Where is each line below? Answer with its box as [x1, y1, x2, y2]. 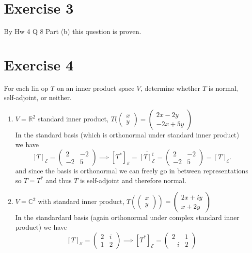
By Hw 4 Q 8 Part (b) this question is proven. [4, 26, 142, 36]
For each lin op [4, 83, 48, 93]
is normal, [208, 83, 238, 93]
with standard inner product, [38, 196, 125, 206]
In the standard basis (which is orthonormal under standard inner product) [15, 130, 239, 140]
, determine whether [141, 83, 200, 93]
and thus [46, 175, 72, 185]
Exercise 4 [4, 54, 74, 74]
